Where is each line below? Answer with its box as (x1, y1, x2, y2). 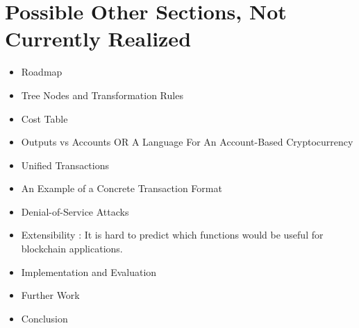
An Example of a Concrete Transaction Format (21, 181, 222, 196)
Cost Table (21, 111, 68, 126)
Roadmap (21, 64, 62, 79)
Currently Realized (5, 24, 192, 53)
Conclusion (21, 311, 68, 325)
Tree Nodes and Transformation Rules (21, 87, 183, 102)
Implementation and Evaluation (21, 264, 157, 279)
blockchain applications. (21, 241, 123, 256)
